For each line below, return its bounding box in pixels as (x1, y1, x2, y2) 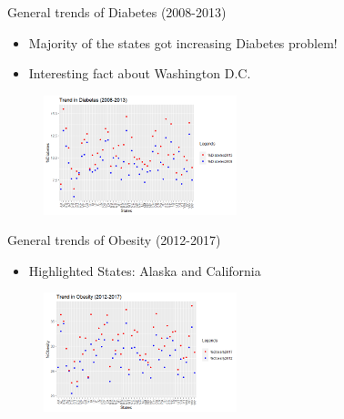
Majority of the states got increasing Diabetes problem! (28, 33, 338, 52)
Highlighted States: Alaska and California (28, 261, 261, 280)
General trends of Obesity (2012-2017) (7, 230, 221, 250)
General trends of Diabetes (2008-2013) (7, 3, 227, 21)
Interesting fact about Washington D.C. (28, 64, 251, 83)
